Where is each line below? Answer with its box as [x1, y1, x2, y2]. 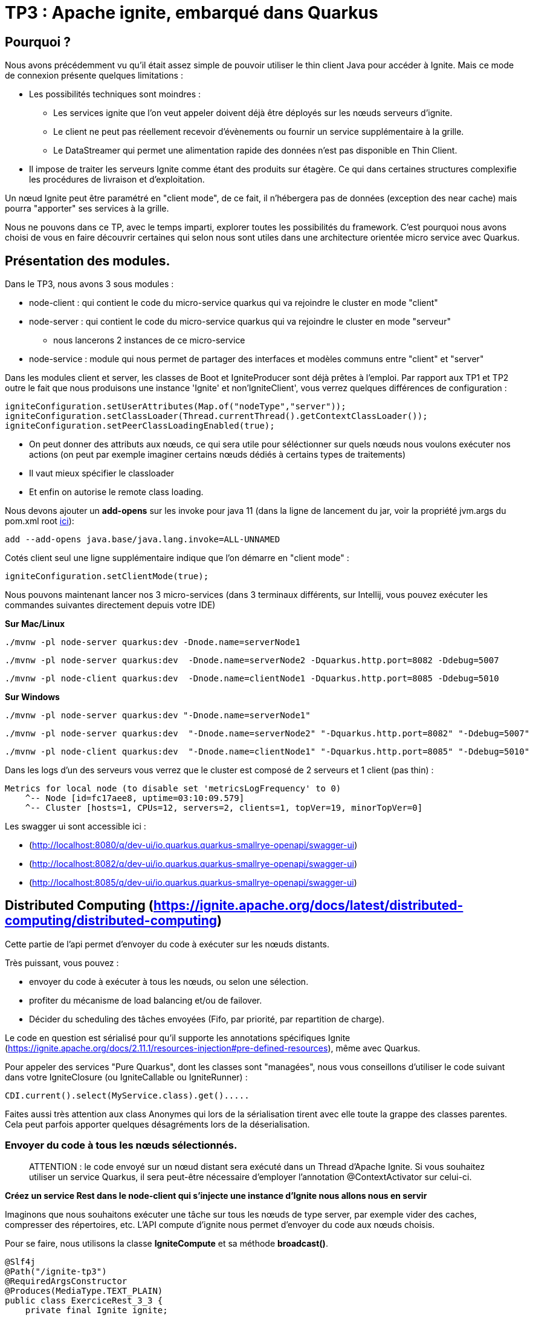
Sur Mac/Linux [5, 618, 65, 629]
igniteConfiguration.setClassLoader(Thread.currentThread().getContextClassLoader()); [5, 411, 428, 421]
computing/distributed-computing [5, 913, 218, 929]
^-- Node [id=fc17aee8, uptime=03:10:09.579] [25, 793, 245, 803]
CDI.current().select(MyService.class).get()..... [5, 1090, 250, 1100]
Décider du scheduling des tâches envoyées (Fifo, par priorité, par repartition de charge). [29, 1013, 385, 1024]
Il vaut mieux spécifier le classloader [29, 468, 174, 479]
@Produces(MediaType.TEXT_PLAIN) [5, 1285, 163, 1296]
